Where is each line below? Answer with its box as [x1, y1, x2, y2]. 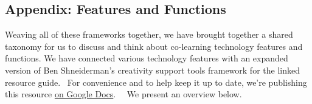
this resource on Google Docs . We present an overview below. [5, 88, 242, 100]
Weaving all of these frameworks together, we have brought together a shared [5, 28, 293, 41]
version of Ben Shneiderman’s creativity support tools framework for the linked [5, 63, 300, 76]
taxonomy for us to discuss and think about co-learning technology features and [5, 40, 303, 52]
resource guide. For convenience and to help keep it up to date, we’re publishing [5, 75, 307, 88]
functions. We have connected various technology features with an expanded [5, 52, 288, 64]
